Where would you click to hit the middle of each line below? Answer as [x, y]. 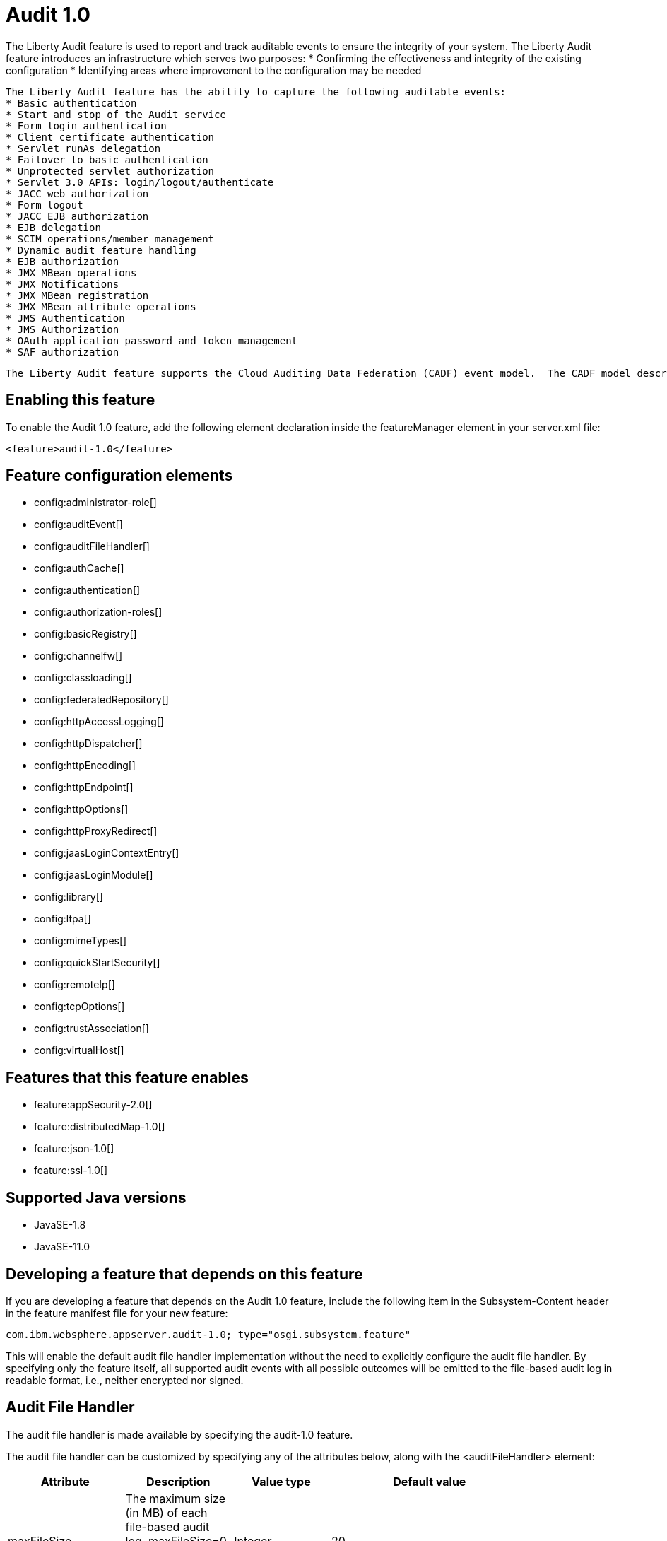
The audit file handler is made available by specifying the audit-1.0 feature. [179, 1434]
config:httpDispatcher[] [88, 744]
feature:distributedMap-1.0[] [100, 1127]
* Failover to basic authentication [107, 159]
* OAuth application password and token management [152, 340]
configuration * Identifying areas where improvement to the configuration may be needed [214, 70]
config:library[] [69, 897]
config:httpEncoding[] [85, 766]
